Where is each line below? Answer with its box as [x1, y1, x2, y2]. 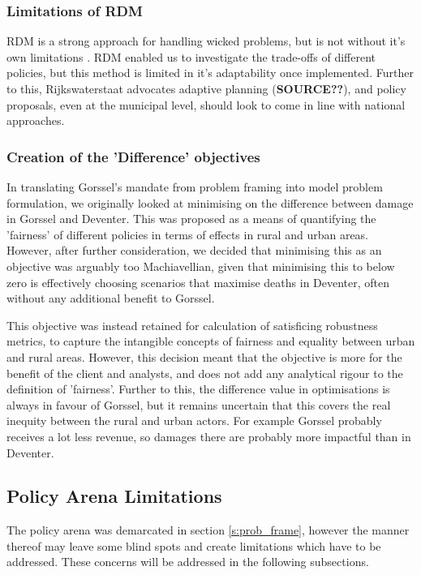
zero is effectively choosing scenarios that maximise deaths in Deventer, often [6, 273, 390, 290]
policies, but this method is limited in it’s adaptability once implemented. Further [6, 64, 414, 81]
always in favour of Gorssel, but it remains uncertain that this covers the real [6, 396, 391, 413]
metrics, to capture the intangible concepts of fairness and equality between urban [6, 333, 415, 350]
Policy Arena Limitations [6, 483, 222, 508]
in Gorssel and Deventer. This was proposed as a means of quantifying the [6, 210, 376, 227]
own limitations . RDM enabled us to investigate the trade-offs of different [6, 48, 376, 65]
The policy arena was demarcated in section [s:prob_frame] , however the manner [6, 521, 410, 539]
